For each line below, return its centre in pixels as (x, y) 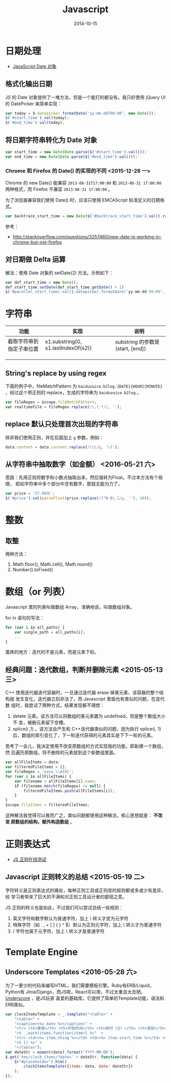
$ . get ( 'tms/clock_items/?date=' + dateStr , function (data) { (72, 1057)
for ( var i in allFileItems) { (38, 776)
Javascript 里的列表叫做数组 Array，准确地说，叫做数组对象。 (70, 607)
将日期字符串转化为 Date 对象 (51, 140)
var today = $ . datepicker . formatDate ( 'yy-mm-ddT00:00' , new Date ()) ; (81, 113)
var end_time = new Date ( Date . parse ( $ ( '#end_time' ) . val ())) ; (72, 157)
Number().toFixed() (33, 570)
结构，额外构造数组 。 (52, 822)
